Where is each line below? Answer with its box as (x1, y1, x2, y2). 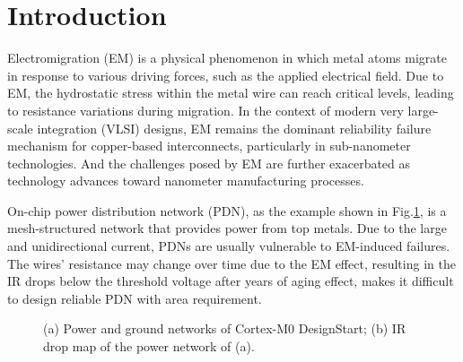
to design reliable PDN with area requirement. (7, 289, 262, 307)
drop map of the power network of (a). (43, 337, 255, 356)
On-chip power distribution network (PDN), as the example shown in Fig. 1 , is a (7, 201, 447, 220)
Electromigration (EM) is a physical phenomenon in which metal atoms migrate (7, 48, 447, 67)
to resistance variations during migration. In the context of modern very (7, 100, 404, 119)
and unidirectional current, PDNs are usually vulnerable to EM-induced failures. (7, 237, 450, 255)
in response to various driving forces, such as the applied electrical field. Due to (7, 65, 444, 84)
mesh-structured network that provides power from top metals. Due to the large (7, 219, 447, 237)
